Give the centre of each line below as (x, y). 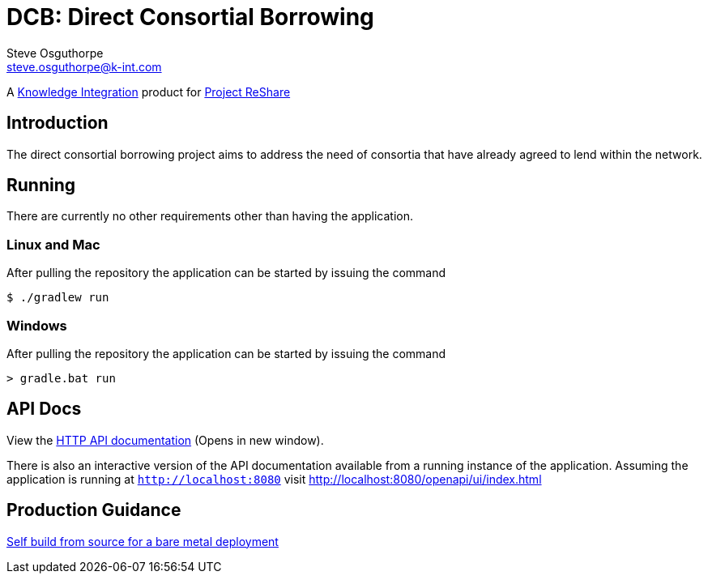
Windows (37, 325)
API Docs (44, 409)
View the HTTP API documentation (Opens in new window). (165, 440)
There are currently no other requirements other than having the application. (210, 216)
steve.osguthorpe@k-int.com (84, 66)
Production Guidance (94, 510)
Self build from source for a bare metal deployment (143, 541)
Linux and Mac (53, 244)
